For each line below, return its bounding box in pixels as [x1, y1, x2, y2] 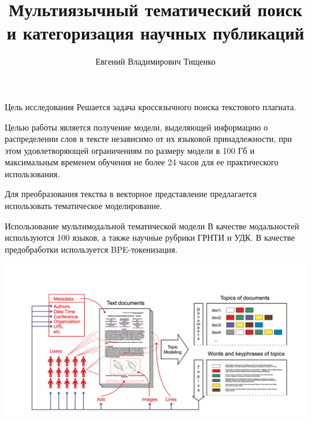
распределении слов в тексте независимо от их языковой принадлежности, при [5, 132, 292, 145]
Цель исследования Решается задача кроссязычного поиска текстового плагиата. [5, 100, 297, 113]
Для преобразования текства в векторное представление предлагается [5, 187, 257, 200]
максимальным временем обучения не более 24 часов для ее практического [5, 156, 279, 168]
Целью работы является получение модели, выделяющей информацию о [5, 120, 268, 133]
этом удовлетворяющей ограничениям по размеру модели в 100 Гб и [5, 144, 255, 156]
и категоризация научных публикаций [7, 20, 304, 45]
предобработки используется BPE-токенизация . [5, 243, 178, 255]
